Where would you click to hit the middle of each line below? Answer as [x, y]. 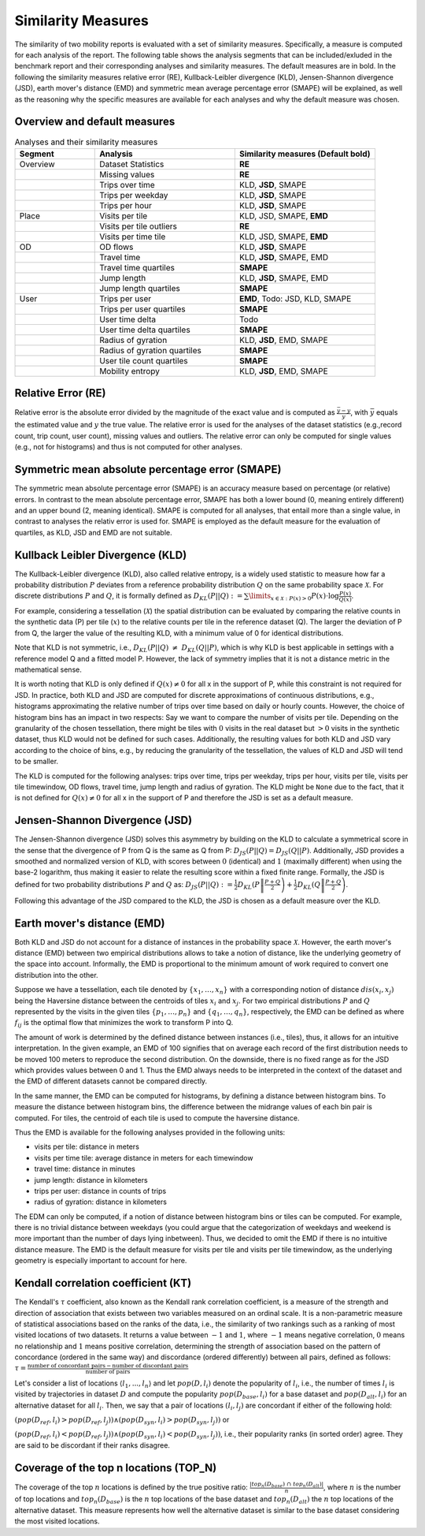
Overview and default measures [95, 122]
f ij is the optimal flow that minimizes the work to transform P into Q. [124, 1023]
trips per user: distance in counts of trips [100, 1191]
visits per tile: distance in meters [87, 1146]
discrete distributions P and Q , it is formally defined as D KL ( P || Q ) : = [129, 597]
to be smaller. [37, 762]
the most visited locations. [57, 1521]
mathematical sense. [48, 669]
